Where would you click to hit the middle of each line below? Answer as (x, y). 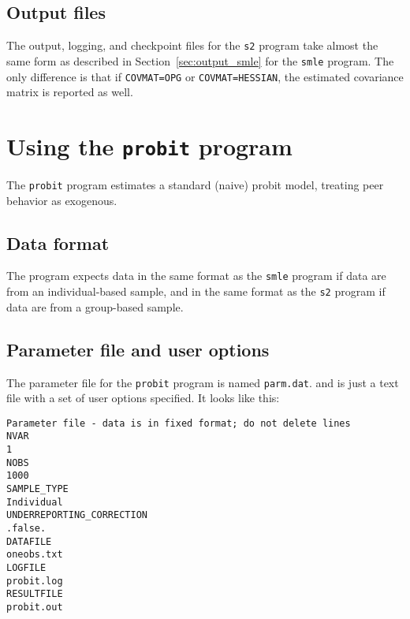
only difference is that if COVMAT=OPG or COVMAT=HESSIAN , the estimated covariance (205, 76)
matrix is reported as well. (70, 92)
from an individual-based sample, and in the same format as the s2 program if (196, 291)
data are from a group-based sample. (95, 306)
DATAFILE (29, 541)
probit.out (35, 608)
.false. (26, 529)
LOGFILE (26, 568)
